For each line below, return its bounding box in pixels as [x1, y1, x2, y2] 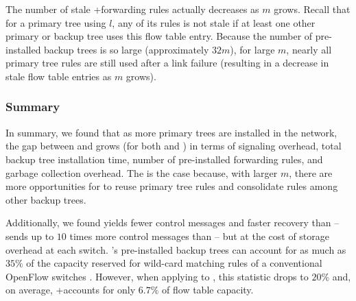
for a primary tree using [5, 15, 106, 29]
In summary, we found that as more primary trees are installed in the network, [5, 125, 337, 139]
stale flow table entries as [5, 69, 112, 83]
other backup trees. [5, 192, 86, 206]
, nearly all [286, 42, 332, 56]
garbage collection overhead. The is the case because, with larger [5, 165, 278, 180]
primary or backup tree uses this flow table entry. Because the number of [5, 29, 313, 43]
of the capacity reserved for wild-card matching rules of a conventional [26, 256, 322, 270]
